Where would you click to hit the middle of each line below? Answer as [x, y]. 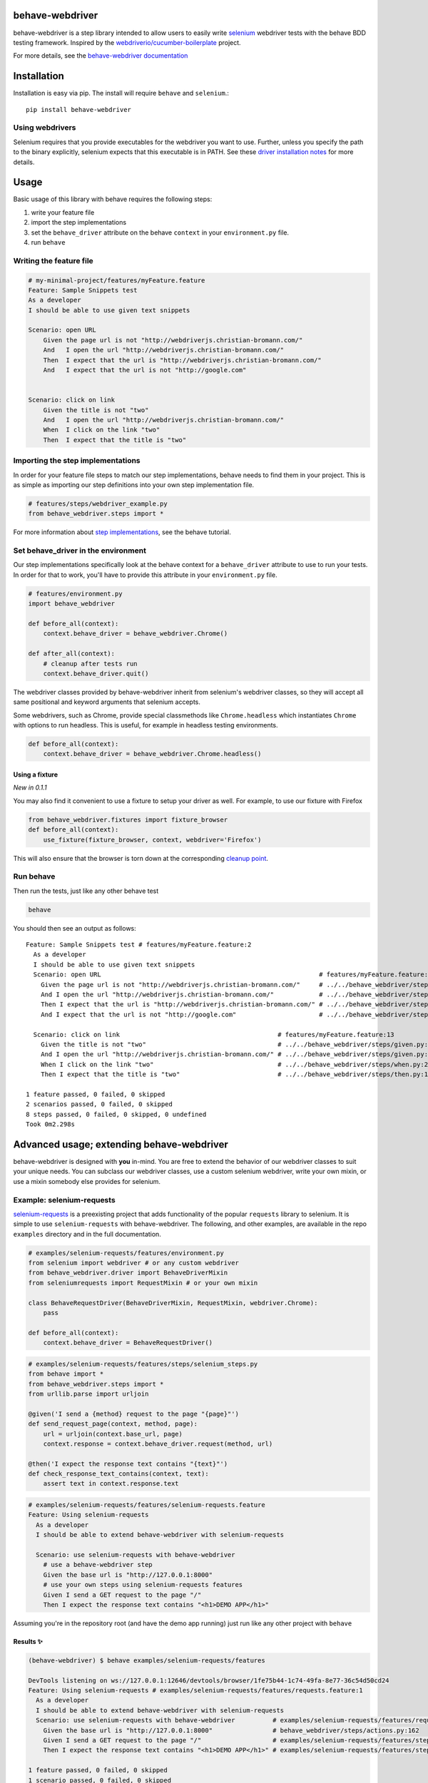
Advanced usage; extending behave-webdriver [121, 1144]
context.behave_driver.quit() [96, 673]
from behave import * [66, 1374]
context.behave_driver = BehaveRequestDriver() [128, 1343]
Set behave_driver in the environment [80, 551]
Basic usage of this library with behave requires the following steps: [113, 199]
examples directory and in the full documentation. [87, 1234]
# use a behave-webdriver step [98, 1565]
